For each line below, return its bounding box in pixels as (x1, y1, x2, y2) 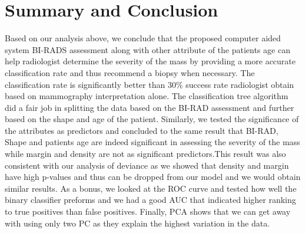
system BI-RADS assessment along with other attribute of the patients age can (5, 43, 290, 55)
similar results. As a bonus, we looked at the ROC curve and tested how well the (5, 182, 297, 194)
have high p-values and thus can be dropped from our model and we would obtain (5, 170, 301, 183)
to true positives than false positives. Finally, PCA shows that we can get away (5, 205, 291, 218)
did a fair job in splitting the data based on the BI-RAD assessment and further (5, 101, 294, 113)
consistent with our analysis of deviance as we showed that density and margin (5, 159, 289, 171)
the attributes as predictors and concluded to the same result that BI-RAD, (5, 124, 279, 136)
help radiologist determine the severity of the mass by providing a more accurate (5, 55, 296, 67)
